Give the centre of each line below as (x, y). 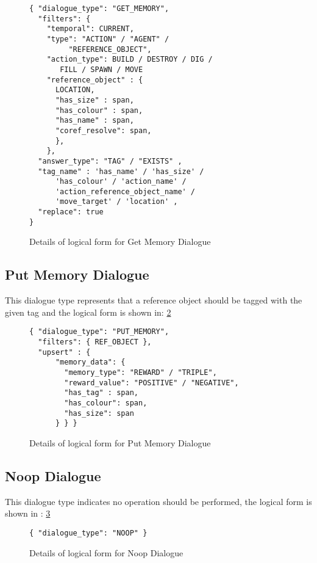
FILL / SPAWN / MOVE (102, 69)
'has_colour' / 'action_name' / (121, 182)
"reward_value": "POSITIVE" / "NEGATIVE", (151, 383)
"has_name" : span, (94, 121)
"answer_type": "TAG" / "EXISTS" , (110, 161)
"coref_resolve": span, (103, 130)
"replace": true (71, 212)
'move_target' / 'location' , (116, 202)
